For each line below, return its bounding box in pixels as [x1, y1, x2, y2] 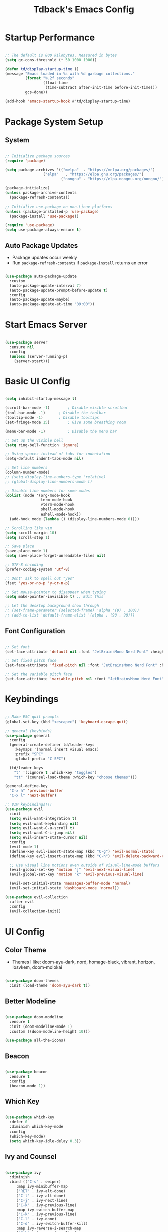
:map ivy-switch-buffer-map [16, 1207, 75, 1212]
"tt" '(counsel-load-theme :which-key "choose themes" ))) [14, 775, 137, 780]
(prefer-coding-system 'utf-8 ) [5, 567, 70, 572]
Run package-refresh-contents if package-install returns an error [12, 260, 148, 266]
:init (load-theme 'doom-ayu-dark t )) [9, 983, 91, 988]
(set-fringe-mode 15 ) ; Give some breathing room [5, 420, 126, 425]
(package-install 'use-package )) [9, 214, 79, 219]
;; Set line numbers [5, 465, 48, 470]
